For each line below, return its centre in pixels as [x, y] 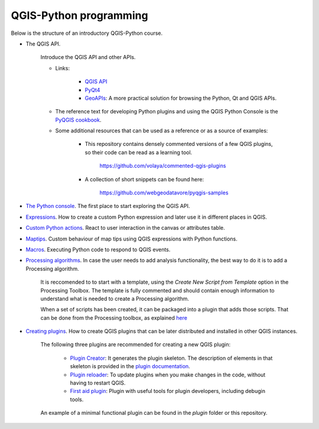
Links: [63, 68]
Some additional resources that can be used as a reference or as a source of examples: [162, 131]
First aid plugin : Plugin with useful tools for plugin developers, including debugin [168, 391]
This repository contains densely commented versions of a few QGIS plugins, [179, 144]
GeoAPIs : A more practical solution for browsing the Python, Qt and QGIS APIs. [181, 98]
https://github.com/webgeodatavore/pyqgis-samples [164, 193]
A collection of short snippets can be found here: [144, 179]
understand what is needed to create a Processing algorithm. [115, 298]
